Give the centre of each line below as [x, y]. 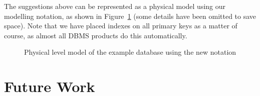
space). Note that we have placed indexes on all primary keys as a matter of [121, 26]
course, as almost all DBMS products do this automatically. [96, 35]
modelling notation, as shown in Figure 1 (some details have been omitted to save [130, 16]
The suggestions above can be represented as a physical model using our [115, 6]
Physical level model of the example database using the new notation [130, 52]
